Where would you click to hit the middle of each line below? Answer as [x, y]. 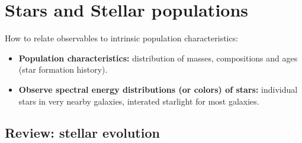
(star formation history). [63, 69]
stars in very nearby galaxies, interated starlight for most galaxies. [139, 101]
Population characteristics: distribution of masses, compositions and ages [158, 58]
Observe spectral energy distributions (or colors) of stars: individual [158, 89]
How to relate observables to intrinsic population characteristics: [122, 38]
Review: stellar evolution [82, 133]
